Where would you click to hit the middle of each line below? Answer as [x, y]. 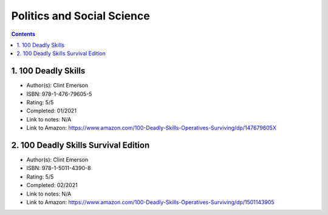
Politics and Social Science [80, 16]
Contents [23, 34]
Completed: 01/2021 [52, 111]
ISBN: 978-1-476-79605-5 [59, 94]
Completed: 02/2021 [52, 185]
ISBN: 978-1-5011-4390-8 [59, 168]
